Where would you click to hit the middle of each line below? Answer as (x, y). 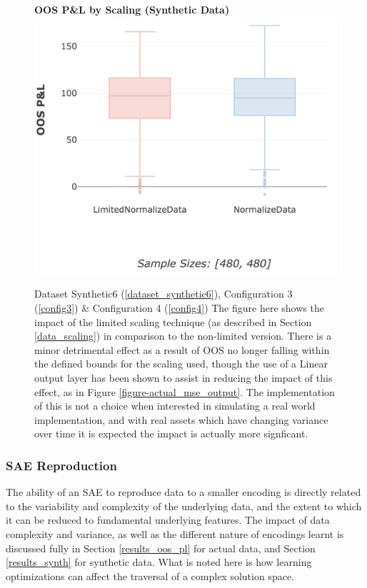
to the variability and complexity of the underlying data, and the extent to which (184, 506)
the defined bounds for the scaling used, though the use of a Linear (181, 364)
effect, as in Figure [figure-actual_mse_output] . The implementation (185, 391)
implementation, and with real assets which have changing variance (181, 419)
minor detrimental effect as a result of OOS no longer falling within (182, 349)
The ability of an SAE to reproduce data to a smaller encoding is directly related (183, 492)
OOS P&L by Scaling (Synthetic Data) (132, 9)
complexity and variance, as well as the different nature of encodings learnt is (175, 533)
